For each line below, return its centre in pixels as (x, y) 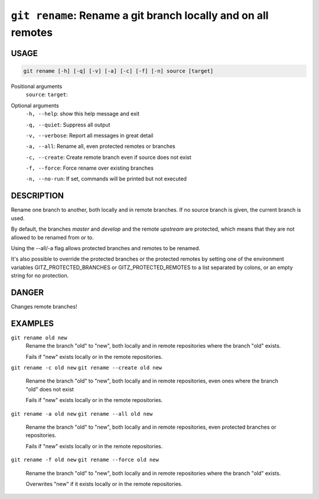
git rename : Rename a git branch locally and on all (140, 15)
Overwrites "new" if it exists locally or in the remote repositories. (104, 484)
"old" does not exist (50, 389)
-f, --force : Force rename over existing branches (89, 168)
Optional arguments (35, 105)
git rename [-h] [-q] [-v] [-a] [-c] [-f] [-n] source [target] (118, 71)
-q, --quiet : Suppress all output (68, 125)
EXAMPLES (32, 323)
